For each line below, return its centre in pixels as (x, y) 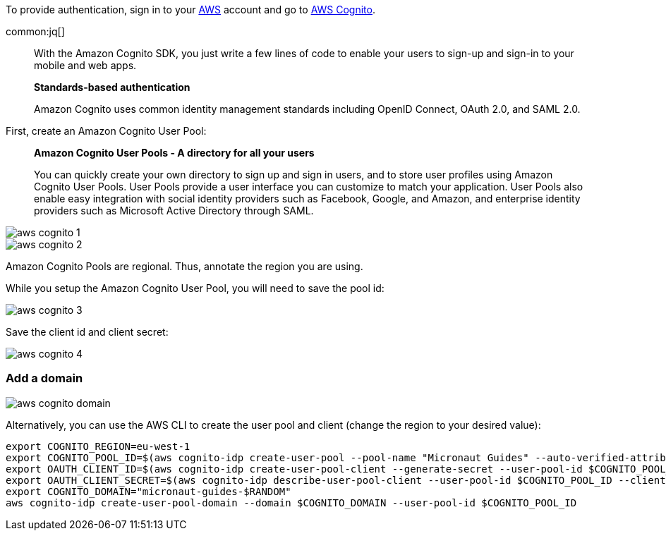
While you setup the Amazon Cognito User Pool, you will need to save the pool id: (195, 288)
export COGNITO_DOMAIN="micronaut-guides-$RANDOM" (149, 491)
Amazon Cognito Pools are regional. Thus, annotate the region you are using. (184, 266)
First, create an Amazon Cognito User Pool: (106, 131)
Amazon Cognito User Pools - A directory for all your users (174, 153)
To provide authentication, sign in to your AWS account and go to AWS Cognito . (190, 10)
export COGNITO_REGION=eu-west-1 (98, 446)
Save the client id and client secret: (87, 332)
